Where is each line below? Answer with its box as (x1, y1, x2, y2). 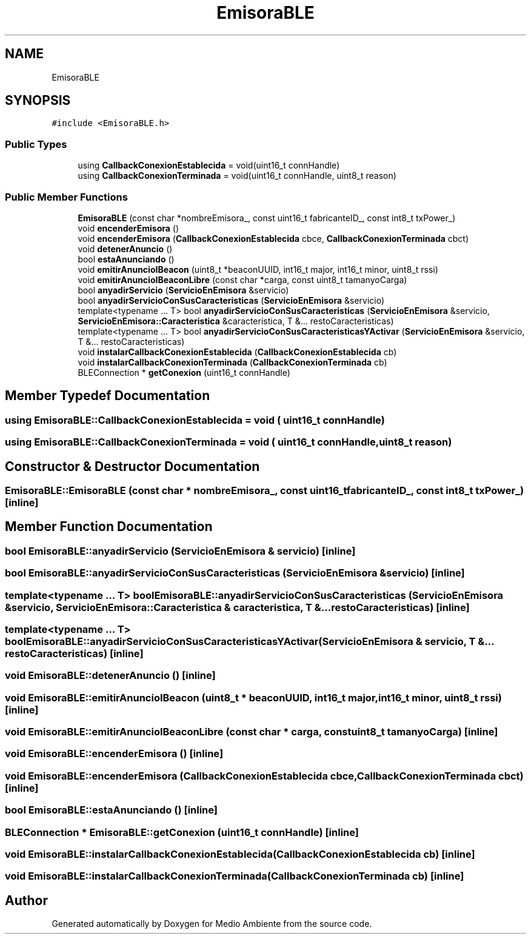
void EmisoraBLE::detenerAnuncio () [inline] (5, 669, 216, 682)
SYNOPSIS (5, 93, 71, 109)
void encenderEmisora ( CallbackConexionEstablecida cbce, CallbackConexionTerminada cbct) (78, 233, 469, 244)
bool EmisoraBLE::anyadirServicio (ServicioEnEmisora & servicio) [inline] (5, 544, 356, 557)
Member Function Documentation (5, 519, 213, 535)
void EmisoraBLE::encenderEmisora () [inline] (5, 747, 224, 760)
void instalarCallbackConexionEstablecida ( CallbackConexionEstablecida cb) (78, 346, 397, 357)
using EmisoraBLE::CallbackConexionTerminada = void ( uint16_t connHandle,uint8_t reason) (5, 436, 452, 449)
